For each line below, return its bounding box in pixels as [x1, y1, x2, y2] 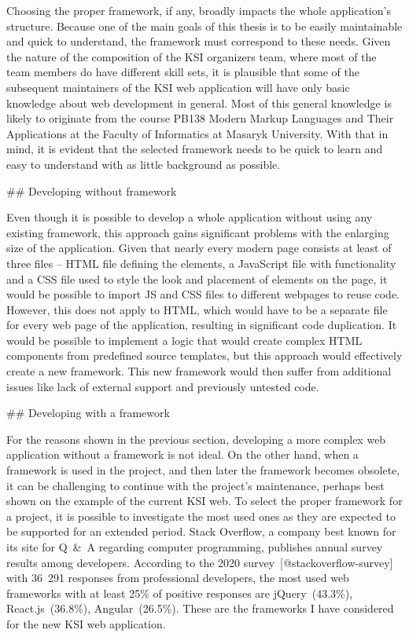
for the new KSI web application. [6, 615, 166, 632]
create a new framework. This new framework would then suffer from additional [6, 363, 392, 379]
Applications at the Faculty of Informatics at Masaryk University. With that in [6, 125, 389, 141]
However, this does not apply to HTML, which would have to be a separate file [6, 301, 388, 317]
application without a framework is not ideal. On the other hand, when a [6, 446, 359, 463]
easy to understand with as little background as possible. [6, 156, 281, 172]
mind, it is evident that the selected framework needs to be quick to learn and [6, 141, 383, 157]
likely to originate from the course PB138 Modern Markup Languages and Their [6, 110, 394, 126]
